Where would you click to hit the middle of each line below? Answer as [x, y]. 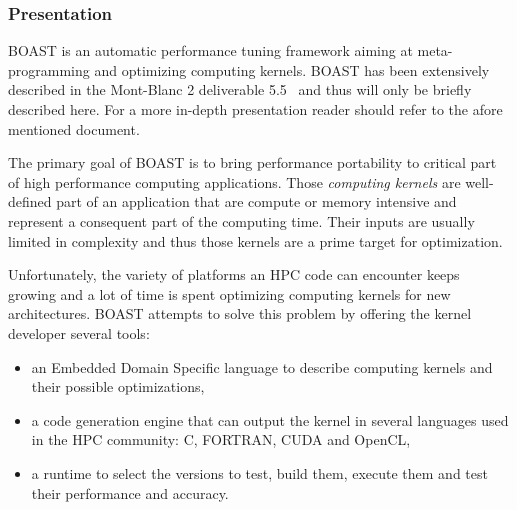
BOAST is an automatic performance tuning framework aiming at [210, 50]
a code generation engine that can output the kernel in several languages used [270, 419]
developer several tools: [79, 332]
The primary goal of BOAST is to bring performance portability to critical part [252, 162]
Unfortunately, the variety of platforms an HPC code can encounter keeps [234, 274]
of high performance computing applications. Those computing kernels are [234, 181]
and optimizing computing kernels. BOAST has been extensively [292, 69]
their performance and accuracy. [130, 492]
